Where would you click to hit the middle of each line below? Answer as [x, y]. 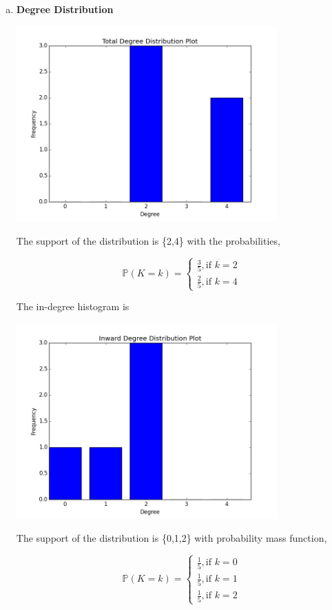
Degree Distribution [65, 9]
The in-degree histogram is [73, 306]
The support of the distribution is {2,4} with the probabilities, [148, 240]
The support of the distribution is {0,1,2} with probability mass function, [172, 538]
